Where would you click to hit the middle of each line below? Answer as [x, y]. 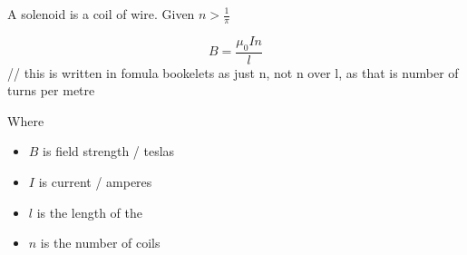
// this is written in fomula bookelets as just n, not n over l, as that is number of [233, 72]
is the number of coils [100, 243]
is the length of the [89, 212]
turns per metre [51, 90]
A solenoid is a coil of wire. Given [101, 14]
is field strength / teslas [109, 151]
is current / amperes [95, 182]
